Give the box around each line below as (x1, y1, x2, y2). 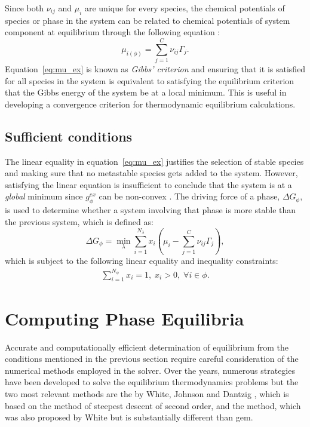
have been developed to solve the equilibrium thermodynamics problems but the (5, 376, 299, 388)
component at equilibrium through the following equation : (5, 26, 220, 38)
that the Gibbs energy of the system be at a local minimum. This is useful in (5, 86, 287, 99)
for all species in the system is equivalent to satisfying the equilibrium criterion (5, 74, 294, 87)
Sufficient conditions (5, 127, 133, 145)
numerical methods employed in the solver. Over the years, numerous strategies (5, 364, 295, 376)
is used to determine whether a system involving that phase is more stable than (5, 204, 296, 216)
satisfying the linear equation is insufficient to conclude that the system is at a (5, 178, 292, 191)
